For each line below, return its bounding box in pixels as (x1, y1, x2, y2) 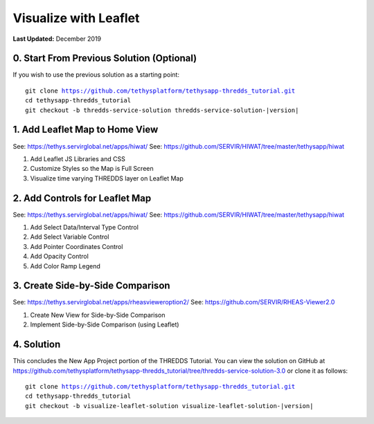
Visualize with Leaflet (12, 10, 140, 26)
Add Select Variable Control (30, 232, 109, 241)
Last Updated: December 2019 (12, 35, 102, 43)
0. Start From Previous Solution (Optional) (12, 53, 197, 64)
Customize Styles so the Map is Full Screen (30, 165, 154, 173)
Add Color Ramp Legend (30, 261, 100, 270)
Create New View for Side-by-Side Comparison (30, 311, 166, 319)
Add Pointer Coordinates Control (30, 242, 123, 250)
